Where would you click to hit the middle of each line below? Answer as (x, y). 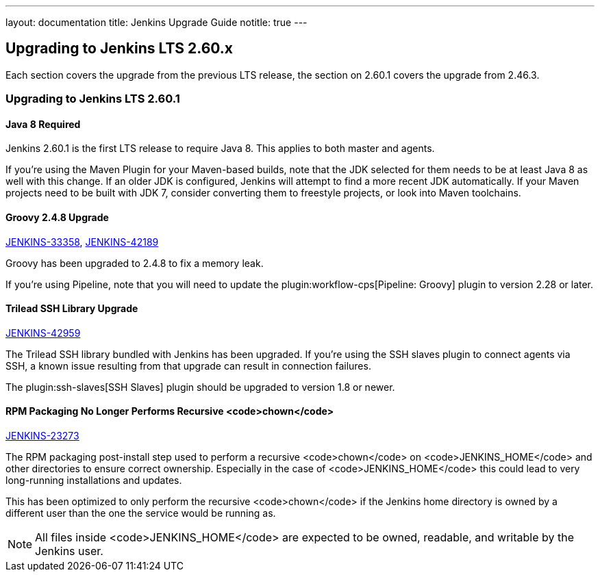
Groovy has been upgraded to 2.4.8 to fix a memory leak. (135, 263)
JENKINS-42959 (43, 333)
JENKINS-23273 (42, 436)
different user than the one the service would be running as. (141, 513)
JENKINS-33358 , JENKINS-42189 (82, 242)
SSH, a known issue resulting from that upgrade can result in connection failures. (188, 366)
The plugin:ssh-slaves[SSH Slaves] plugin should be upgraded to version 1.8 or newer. (200, 387)
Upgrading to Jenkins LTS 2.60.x (120, 49)
